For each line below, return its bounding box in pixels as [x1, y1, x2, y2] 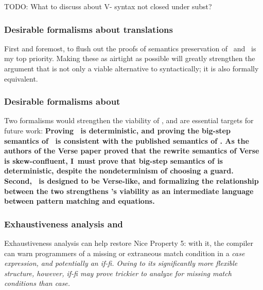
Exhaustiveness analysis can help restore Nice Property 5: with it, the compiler [4, 237, 254, 248]
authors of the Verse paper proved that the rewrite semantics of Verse [4, 145, 259, 156]
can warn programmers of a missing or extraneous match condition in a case [4, 247, 245, 258]
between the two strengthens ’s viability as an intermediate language [4, 185, 254, 196]
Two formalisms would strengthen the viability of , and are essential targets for [4, 115, 254, 126]
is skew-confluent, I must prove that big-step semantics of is [4, 155, 223, 166]
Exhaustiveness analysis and [4, 217, 123, 230]
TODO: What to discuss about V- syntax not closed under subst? [4, 1, 212, 11]
